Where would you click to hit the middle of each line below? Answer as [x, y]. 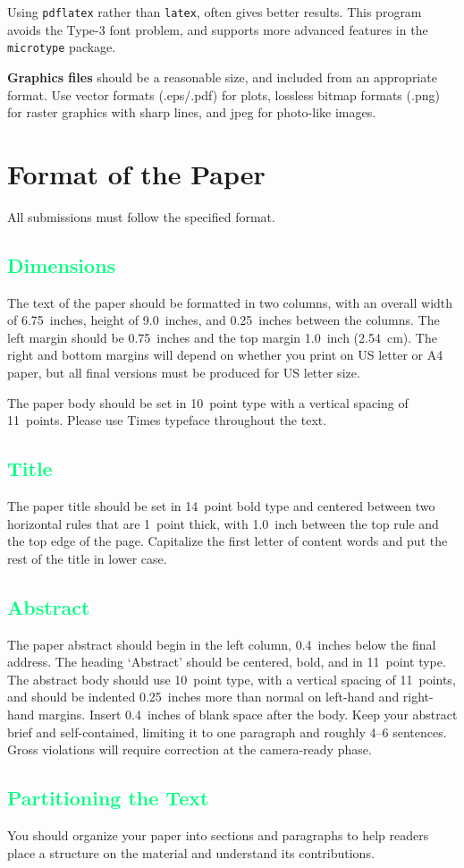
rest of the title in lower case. [87, 558]
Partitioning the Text [108, 798]
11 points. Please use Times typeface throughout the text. [167, 420]
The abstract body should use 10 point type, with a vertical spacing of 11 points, [232, 679]
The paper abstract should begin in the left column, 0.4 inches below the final [222, 644]
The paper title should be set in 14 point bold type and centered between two [221, 505]
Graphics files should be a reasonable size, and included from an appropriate [222, 77]
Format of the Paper [136, 173]
